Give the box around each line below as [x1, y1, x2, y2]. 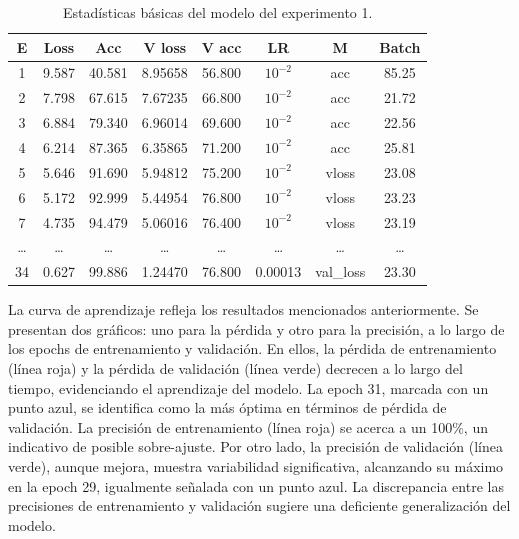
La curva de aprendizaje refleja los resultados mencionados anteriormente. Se [8, 299, 479, 320]
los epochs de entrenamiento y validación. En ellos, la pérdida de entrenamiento [8, 338, 497, 359]
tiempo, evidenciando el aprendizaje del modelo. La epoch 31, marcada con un [8, 377, 489, 398]
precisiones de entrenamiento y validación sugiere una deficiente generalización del [8, 495, 511, 516]
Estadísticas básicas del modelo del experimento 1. [63, 2, 373, 22]
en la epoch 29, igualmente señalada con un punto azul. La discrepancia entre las [8, 475, 504, 496]
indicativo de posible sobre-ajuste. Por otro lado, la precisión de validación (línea [8, 436, 503, 457]
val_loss [315, 261, 366, 282]
